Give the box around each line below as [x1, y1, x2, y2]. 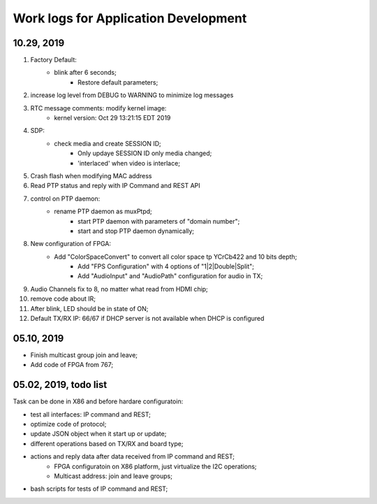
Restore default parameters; [77, 78, 158, 87]
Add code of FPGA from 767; [30, 361, 114, 369]
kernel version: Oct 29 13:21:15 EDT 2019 [54, 114, 171, 122]
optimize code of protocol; [30, 420, 107, 429]
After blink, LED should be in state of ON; [30, 304, 149, 312]
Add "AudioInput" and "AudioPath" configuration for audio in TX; [77, 272, 263, 280]
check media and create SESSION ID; [54, 139, 162, 147]
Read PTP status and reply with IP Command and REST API [30, 182, 200, 190]
